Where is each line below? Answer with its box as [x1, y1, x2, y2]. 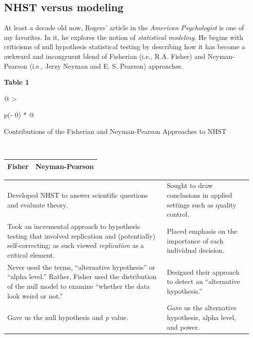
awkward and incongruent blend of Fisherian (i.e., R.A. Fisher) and [4, 51, 205, 61]
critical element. [7, 249, 55, 260]
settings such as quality [167, 199, 236, 209]
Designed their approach [167, 266, 239, 277]
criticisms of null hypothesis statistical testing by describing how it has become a [4, 41, 245, 52]
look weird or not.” [7, 290, 63, 300]
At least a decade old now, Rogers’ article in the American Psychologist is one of [4, 22, 244, 33]
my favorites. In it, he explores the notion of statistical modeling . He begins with [4, 32, 243, 42]
